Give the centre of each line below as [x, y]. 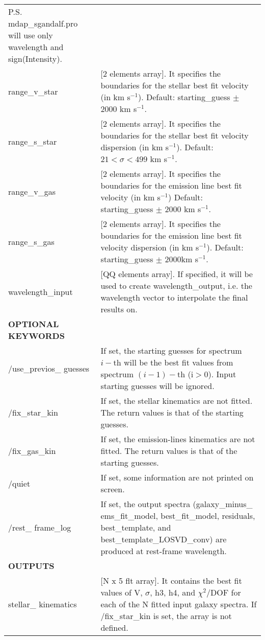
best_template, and [136, 527]
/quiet [19, 483]
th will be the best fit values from [173, 362]
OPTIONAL [34, 324]
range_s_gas [31, 241]
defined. [114, 627]
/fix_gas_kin [32, 451]
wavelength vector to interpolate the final [174, 297]
